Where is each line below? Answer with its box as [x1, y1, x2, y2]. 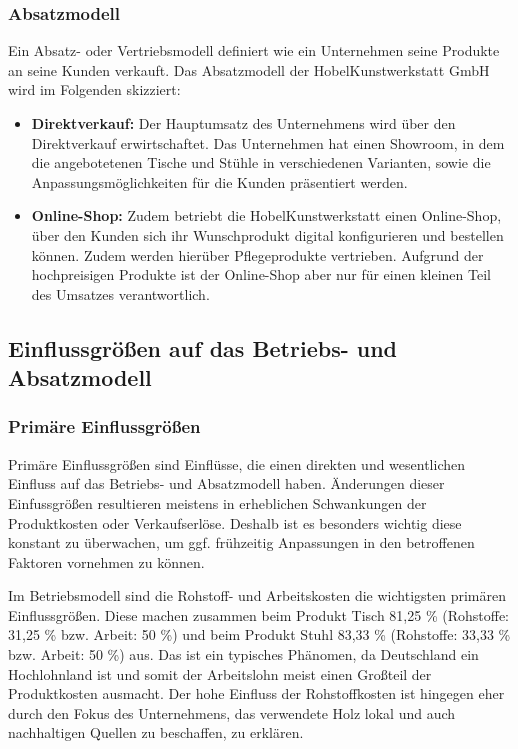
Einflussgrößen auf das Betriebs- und [8, 332, 398, 363]
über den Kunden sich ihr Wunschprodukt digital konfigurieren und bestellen [31, 224, 504, 245]
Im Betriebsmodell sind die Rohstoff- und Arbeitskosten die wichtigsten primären [8, 585, 506, 606]
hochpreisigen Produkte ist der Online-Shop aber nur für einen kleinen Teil [31, 264, 491, 285]
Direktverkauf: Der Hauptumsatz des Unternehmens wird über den [31, 113, 456, 133]
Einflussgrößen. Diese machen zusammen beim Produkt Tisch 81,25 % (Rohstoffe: [8, 604, 510, 625]
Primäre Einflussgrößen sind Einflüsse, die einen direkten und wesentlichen [8, 453, 466, 474]
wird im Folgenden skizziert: [8, 79, 181, 100]
